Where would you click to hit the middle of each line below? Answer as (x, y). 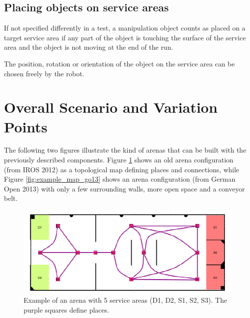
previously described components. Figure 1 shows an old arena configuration (119, 160)
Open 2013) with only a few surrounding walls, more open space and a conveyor (125, 188)
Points (26, 126)
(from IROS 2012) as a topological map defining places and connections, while (122, 169)
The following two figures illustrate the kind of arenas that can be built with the (125, 150)
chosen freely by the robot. (44, 73)
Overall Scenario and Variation (111, 107)
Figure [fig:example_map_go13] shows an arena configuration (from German (120, 179)
